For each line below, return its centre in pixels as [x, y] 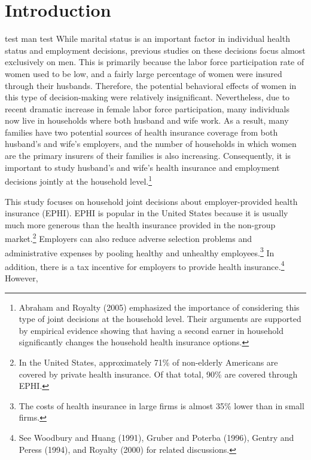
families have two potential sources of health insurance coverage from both [141, 132]
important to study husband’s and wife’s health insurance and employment [142, 167]
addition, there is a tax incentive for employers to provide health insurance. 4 [145, 265]
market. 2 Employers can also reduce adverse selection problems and [128, 237]
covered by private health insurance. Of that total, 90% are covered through [158, 374]
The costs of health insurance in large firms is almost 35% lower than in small [161, 405]
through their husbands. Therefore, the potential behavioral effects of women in [151, 85]
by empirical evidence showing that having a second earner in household [151, 330]
